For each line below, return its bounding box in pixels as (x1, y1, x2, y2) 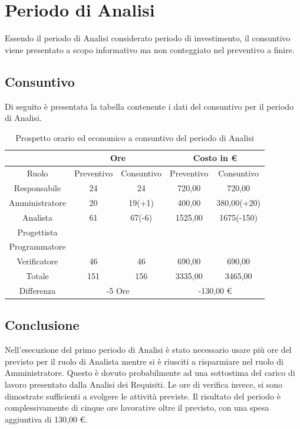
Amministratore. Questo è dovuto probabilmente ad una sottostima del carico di (5, 366, 295, 379)
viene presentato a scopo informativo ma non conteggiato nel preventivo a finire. (5, 43, 295, 55)
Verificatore (17, 255, 58, 267)
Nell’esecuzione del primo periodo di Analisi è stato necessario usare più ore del (5, 343, 292, 356)
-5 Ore (106, 284, 130, 296)
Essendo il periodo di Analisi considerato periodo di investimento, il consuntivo (5, 32, 291, 44)
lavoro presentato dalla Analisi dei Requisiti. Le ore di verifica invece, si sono (5, 378, 283, 390)
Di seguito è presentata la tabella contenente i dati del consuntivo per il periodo (5, 100, 294, 112)
